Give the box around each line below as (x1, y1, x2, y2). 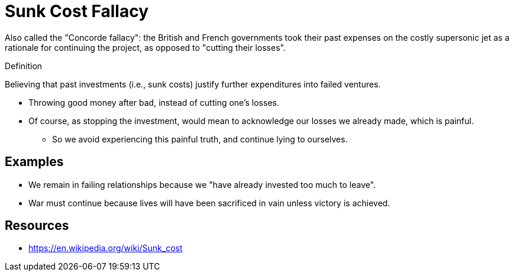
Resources (5, 218, 69, 233)
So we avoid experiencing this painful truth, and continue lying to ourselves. (52, 134, 348, 144)
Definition (5, 60, 43, 71)
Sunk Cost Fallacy (5, 1, 149, 21)
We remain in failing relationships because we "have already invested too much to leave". (28, 179, 376, 190)
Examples (5, 154, 64, 170)
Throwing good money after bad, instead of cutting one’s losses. (28, 97, 279, 108)
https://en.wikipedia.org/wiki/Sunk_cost (28, 243, 183, 254)
